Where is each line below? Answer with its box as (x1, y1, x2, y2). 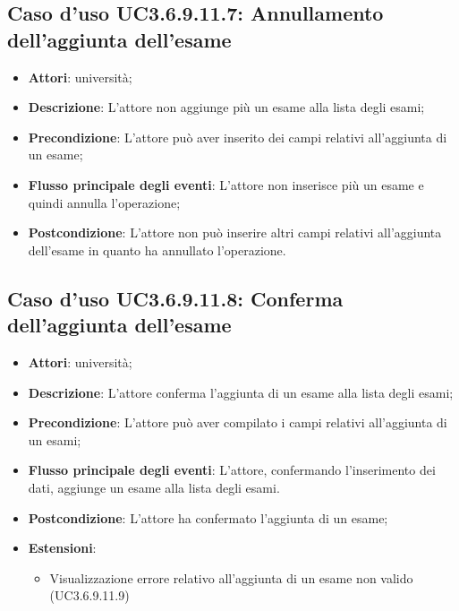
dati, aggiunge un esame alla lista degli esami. (28, 478, 280, 496)
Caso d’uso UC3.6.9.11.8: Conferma (7, 284, 344, 312)
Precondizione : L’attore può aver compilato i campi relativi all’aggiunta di (28, 413, 447, 432)
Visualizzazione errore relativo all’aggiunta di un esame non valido (49, 568, 413, 587)
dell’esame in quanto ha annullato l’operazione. (28, 240, 286, 259)
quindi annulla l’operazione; (28, 193, 181, 211)
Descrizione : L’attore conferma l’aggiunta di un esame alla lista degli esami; (28, 383, 454, 401)
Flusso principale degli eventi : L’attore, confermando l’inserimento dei (28, 460, 436, 479)
